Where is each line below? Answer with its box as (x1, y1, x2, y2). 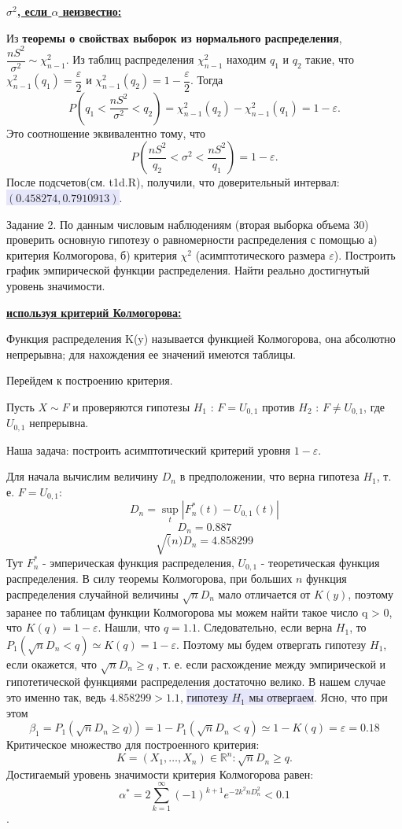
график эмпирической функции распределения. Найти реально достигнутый (6, 262, 370, 278)
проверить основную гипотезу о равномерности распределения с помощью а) (6, 231, 378, 248)
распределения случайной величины (6, 585, 179, 602)
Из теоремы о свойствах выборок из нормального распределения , (6, 29, 342, 46)
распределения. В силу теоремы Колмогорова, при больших (6, 570, 293, 587)
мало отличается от (218, 585, 311, 602)
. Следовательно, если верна (197, 619, 333, 636)
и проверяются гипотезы (72, 398, 190, 414)
